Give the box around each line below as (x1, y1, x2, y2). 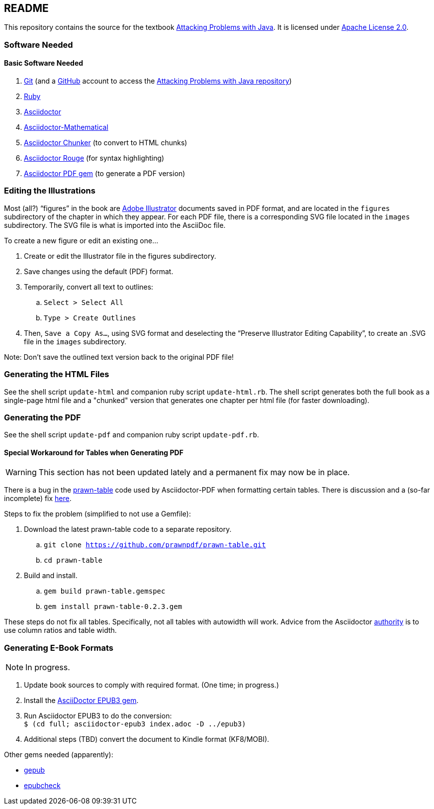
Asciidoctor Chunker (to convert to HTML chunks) (24, 138, 187, 147)
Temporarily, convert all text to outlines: (24, 282, 154, 291)
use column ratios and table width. (4, 626, 117, 635)
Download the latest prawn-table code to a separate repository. (24, 525, 232, 534)
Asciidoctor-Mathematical (24, 123, 108, 132)
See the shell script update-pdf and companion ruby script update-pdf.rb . (4, 430, 259, 439)
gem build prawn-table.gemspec (44, 587, 166, 596)
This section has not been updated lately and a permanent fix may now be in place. (38, 467, 350, 478)
